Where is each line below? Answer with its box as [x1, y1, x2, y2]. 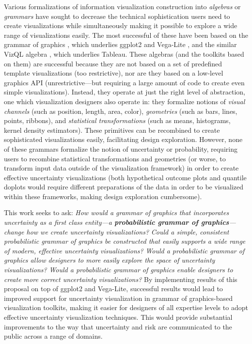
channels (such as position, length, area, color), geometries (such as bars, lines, [4, 106, 237, 116]
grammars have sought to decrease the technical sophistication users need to [4, 11, 230, 21]
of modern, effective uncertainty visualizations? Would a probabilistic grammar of [4, 245, 245, 255]
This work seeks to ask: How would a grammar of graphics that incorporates [4, 207, 229, 218]
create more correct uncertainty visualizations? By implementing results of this [4, 274, 237, 284]
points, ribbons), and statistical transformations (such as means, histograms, [4, 115, 231, 125]
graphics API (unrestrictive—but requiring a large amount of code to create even [4, 77, 245, 87]
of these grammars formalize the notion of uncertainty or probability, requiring [4, 143, 237, 154]
